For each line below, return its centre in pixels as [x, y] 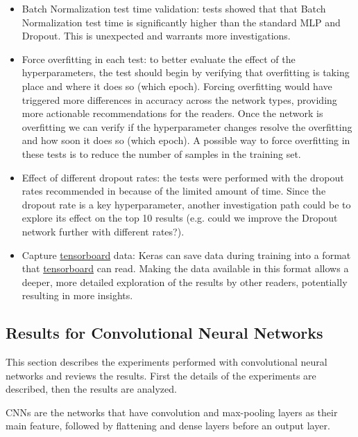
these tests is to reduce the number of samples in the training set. [161, 153]
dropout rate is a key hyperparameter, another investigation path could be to [186, 204]
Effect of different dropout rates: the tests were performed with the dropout [183, 177]
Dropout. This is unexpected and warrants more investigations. [156, 36]
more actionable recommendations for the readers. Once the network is [172, 113]
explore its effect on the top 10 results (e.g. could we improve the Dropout [180, 218]
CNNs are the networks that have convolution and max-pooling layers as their [172, 412]
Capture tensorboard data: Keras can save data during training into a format [186, 255]
